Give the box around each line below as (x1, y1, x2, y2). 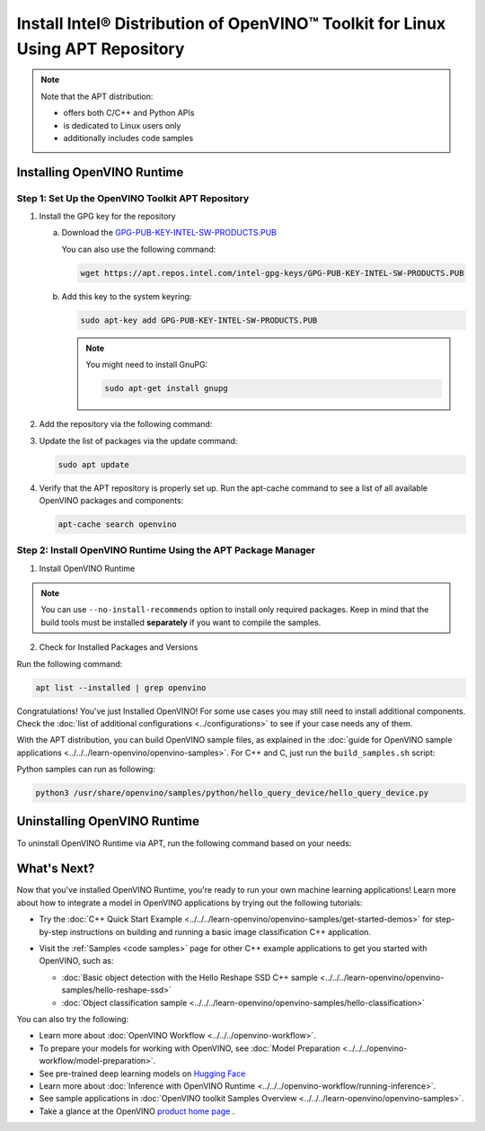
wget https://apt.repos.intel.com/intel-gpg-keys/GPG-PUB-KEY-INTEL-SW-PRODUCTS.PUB (80, 268, 464, 278)
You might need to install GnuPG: (85, 360, 208, 370)
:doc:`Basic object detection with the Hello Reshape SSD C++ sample (61, 972, 319, 983)
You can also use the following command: (61, 244, 216, 254)
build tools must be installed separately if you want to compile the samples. (40, 617, 322, 628)
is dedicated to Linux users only (63, 120, 181, 130)
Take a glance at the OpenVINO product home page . (39, 1106, 235, 1117)
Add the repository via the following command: (39, 419, 213, 430)
